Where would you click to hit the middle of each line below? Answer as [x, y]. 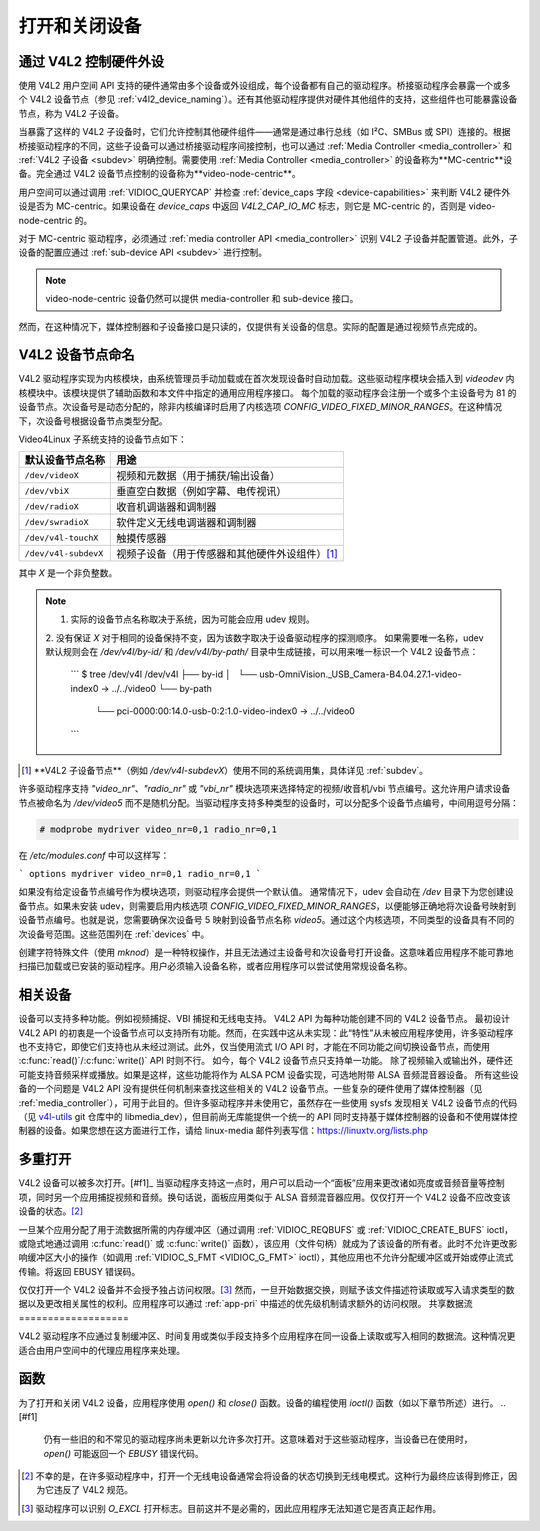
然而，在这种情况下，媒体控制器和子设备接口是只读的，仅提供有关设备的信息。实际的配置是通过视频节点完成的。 [250, 326]
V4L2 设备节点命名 [76, 355]
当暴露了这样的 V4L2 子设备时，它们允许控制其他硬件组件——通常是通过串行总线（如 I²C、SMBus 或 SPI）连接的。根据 [264, 132]
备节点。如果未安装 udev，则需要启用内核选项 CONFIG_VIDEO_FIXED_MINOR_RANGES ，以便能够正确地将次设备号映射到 [267, 906]
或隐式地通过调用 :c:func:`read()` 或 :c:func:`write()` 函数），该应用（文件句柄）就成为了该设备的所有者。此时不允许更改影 [268, 1243]
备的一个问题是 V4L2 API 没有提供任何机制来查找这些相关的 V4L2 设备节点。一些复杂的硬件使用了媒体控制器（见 [250, 1089]
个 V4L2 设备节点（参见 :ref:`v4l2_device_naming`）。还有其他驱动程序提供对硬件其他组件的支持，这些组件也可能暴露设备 [268, 99]
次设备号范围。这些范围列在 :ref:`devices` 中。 [114, 934]
